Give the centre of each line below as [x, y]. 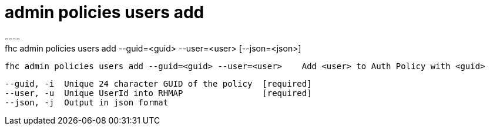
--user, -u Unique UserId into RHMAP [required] [158, 93]
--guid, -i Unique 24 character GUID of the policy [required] [158, 83]
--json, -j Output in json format [87, 102]
